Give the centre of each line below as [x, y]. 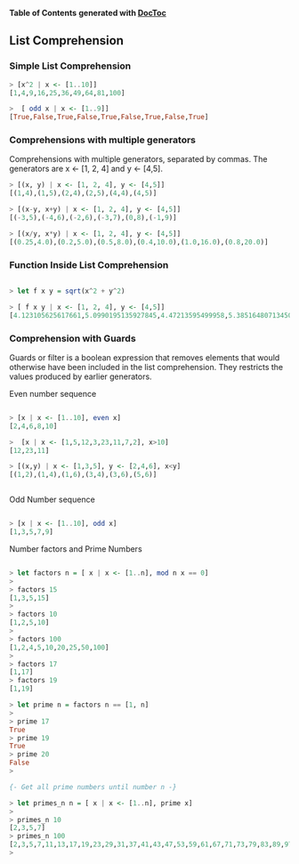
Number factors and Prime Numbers [76, 549]
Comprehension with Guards [73, 338]
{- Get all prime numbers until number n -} [93, 787]
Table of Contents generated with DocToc [88, 13]
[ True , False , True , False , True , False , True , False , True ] [109, 117]
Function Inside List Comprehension [89, 264]
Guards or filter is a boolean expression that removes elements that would [145, 357]
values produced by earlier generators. [81, 376]
